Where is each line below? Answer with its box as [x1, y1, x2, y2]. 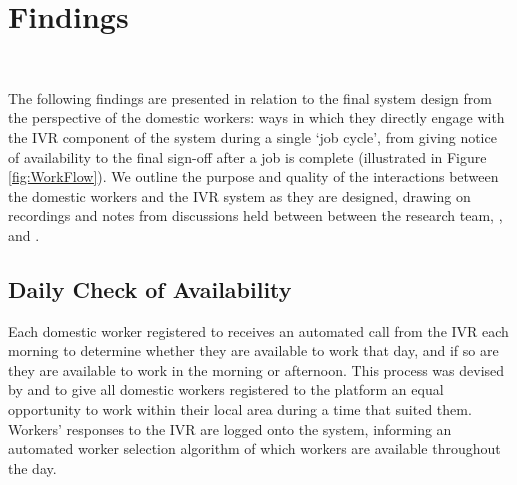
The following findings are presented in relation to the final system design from [8, 87, 492, 108]
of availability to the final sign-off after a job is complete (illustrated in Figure [8, 146, 487, 167]
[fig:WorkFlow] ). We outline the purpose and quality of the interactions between [8, 166, 499, 187]
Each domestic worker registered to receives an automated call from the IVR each [8, 320, 509, 341]
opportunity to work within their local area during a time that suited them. [8, 399, 472, 420]
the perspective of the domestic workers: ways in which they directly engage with [8, 107, 505, 128]
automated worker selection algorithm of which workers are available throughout [8, 438, 501, 459]
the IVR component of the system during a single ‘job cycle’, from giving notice [8, 126, 497, 147]
